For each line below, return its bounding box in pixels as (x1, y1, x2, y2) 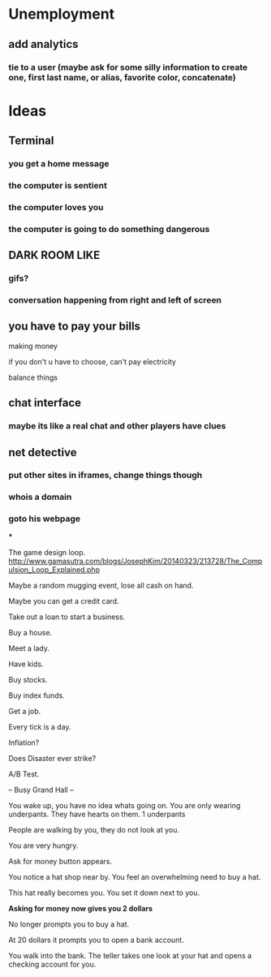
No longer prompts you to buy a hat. (8, 919, 130, 929)
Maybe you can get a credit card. (8, 596, 119, 605)
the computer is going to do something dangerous (8, 223, 210, 235)
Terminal (8, 134, 54, 148)
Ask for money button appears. (8, 856, 113, 866)
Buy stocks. (8, 674, 48, 684)
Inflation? (8, 738, 40, 747)
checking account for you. (8, 959, 97, 969)
